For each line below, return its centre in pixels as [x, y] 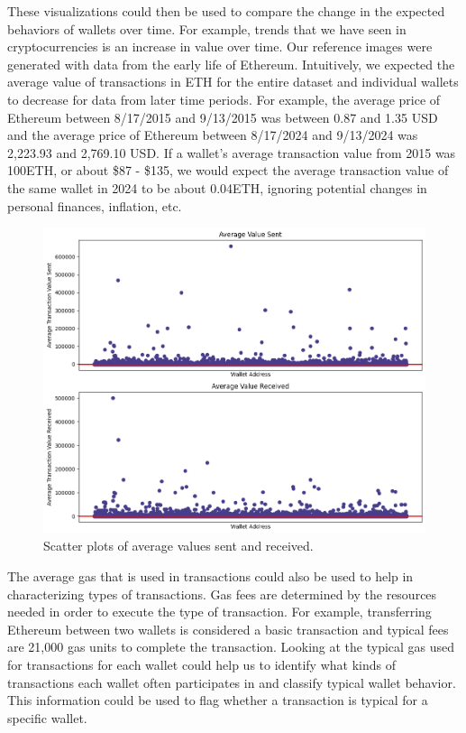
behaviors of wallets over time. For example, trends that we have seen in [207, 28]
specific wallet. [47, 717]
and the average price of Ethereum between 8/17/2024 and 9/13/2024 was [213, 135]
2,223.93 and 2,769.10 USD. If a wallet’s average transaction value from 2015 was [232, 152]
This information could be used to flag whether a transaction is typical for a [218, 700]
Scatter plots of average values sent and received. [178, 546]
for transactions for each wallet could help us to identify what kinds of [201, 664]
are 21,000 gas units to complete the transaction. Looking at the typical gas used [231, 647]
